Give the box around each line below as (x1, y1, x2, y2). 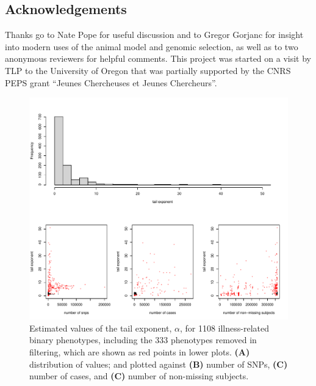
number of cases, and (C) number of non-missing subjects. (29, 369, 249, 382)
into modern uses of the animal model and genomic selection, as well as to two (5, 40, 298, 53)
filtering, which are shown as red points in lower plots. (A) (29, 346, 250, 358)
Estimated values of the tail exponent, (29, 321, 172, 334)
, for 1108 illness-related (179, 321, 269, 334)
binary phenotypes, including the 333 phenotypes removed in (29, 333, 257, 346)
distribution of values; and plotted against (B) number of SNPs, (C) (29, 357, 288, 370)
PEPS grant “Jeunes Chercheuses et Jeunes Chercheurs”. (5, 76, 217, 89)
